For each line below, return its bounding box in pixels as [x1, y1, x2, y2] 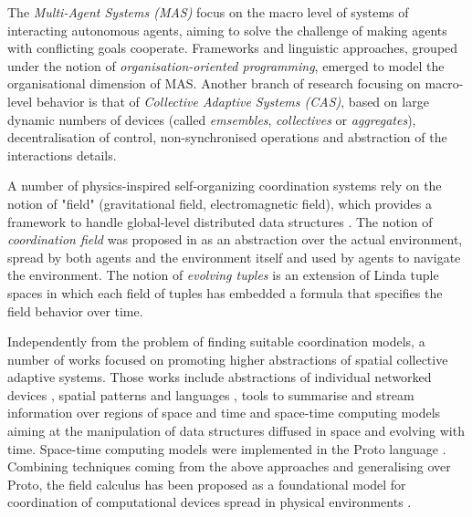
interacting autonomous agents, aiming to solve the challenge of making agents [7, 20, 447, 39]
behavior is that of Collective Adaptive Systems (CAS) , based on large [36, 91, 429, 110]
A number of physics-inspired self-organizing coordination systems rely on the [7, 176, 442, 195]
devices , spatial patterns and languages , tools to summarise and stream [7, 385, 414, 404]
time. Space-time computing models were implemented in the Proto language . [7, 439, 446, 458]
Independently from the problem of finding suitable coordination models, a [7, 332, 425, 351]
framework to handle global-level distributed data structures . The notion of [7, 212, 433, 231]
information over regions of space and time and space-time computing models [7, 403, 441, 422]
